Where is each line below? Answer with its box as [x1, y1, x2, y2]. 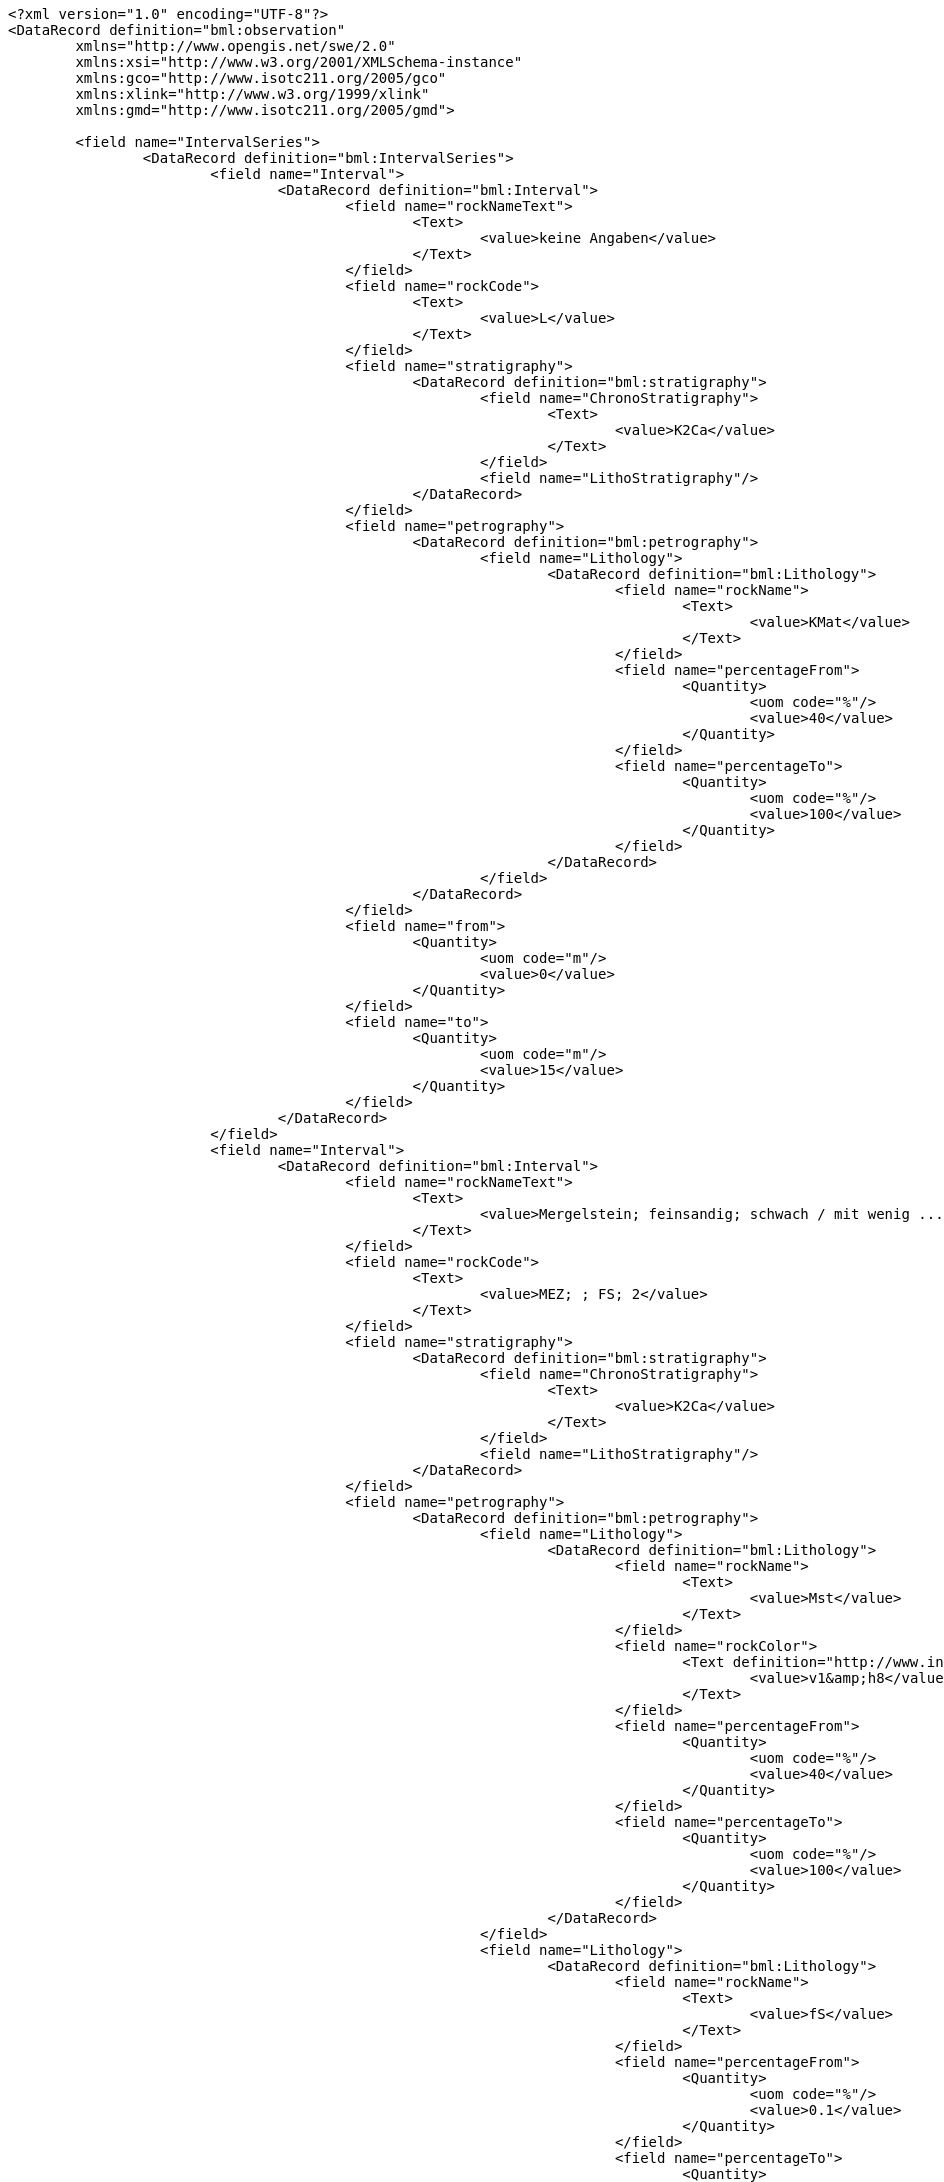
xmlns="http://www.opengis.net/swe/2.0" [75, 38, 396, 54]
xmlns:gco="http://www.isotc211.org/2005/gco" [75, 70, 447, 86]
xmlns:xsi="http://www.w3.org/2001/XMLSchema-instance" [75, 54, 523, 70]
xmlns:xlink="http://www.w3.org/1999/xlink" [75, 86, 430, 102]
